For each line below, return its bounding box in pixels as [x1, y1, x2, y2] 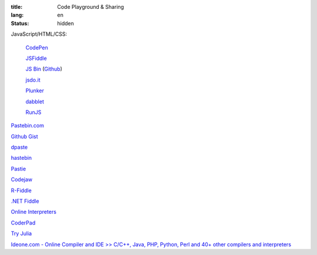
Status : [11, 19, 29, 26]
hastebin [11, 155, 32, 162]
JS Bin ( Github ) [25, 65, 63, 73]
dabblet [25, 98, 44, 105]
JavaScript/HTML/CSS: [11, 31, 68, 38]
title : [11, 4, 23, 10]
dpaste [11, 144, 28, 151]
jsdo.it [25, 76, 41, 83]
